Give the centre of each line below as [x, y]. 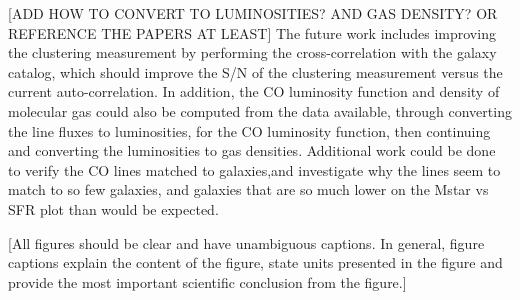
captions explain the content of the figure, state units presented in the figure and [255, 262]
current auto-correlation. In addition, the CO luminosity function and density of [254, 91]
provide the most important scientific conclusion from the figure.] [207, 281]
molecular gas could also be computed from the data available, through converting [260, 110]
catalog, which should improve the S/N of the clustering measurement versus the [255, 71]
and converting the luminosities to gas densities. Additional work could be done [252, 150]
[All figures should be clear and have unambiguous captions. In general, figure [246, 242]
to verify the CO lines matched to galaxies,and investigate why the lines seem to [254, 169]
